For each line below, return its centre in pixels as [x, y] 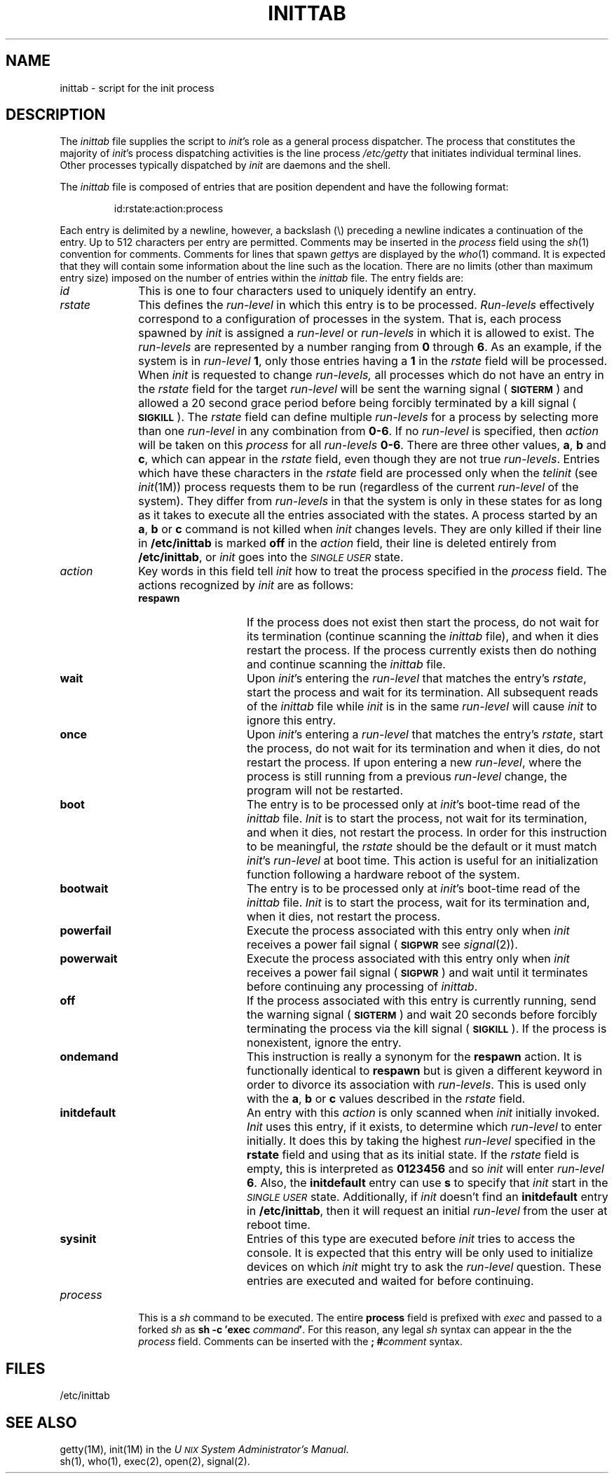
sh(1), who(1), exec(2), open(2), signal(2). [155, 1461]
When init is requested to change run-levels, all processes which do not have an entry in [371, 375]
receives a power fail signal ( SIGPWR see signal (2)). [382, 945]
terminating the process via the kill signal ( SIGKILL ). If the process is [427, 1029]
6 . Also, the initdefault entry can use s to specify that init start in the [427, 1183]
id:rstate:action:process [169, 209]
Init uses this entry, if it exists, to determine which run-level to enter [424, 1127]
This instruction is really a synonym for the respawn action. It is [414, 1057]
